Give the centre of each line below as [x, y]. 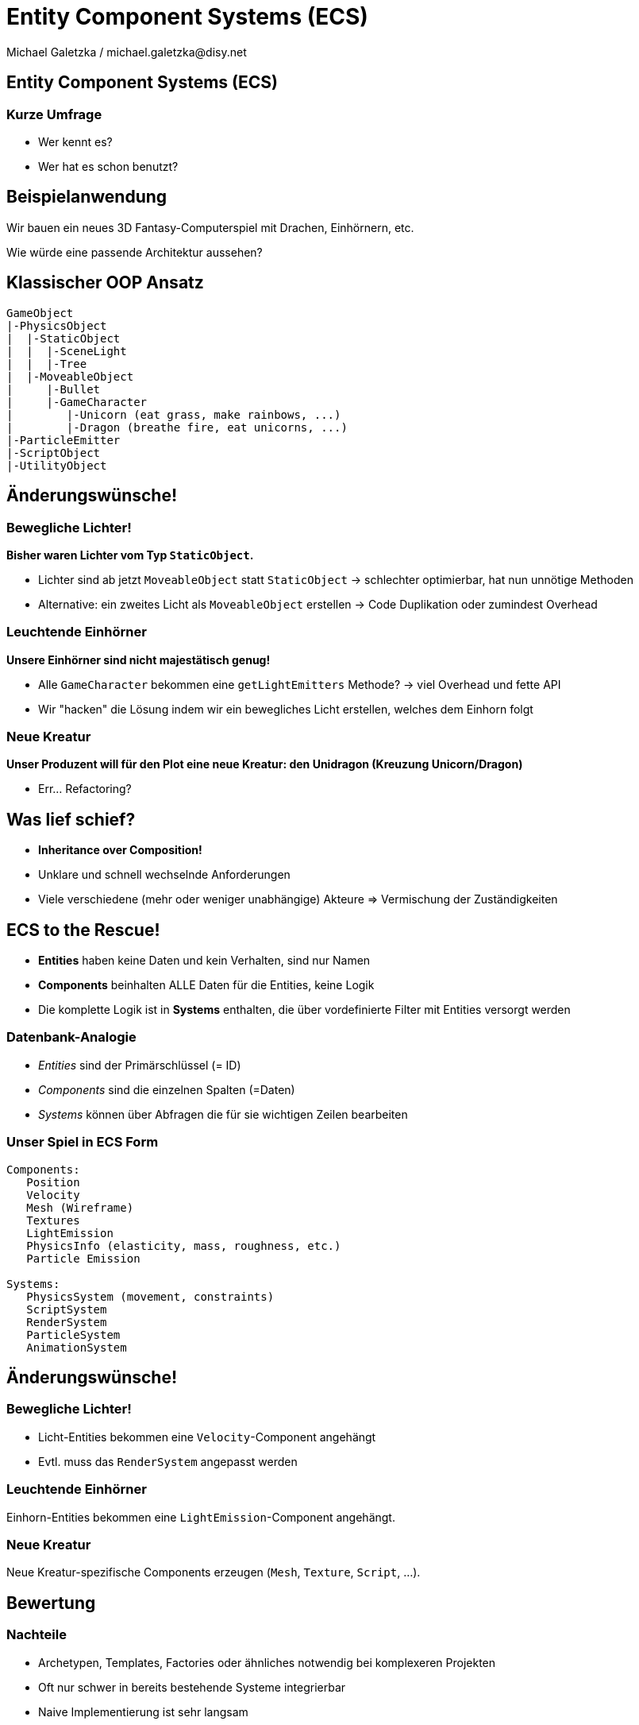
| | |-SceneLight [67, 351]
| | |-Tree [47, 364]
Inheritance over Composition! [120, 850]
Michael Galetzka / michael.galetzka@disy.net [127, 52]
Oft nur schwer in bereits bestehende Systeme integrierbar [192, 1687]
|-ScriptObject [54, 453]
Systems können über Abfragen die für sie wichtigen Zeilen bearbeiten [223, 1114]
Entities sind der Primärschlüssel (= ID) [140, 1065]
